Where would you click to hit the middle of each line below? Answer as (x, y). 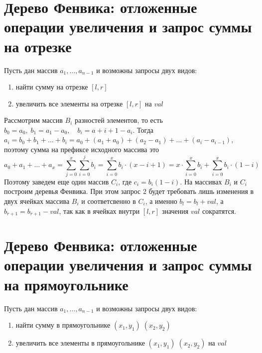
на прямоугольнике (66, 284)
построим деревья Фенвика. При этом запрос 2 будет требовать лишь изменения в (129, 191)
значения (175, 211)
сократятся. (219, 211)
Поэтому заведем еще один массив (57, 181)
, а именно (161, 201)
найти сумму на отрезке (52, 87)
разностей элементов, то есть (119, 120)
